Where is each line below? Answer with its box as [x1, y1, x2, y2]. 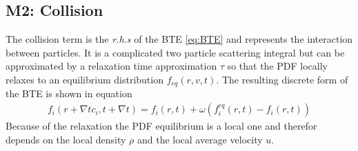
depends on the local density [6, 132, 126, 146]
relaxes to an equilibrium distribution [6, 72, 163, 86]
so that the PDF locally [227, 59, 328, 73]
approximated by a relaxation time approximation [6, 59, 217, 73]
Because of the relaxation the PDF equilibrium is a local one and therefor [6, 119, 317, 133]
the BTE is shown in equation [6, 86, 132, 101]
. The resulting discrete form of [216, 72, 348, 86]
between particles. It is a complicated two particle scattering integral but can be [6, 45, 345, 59]
